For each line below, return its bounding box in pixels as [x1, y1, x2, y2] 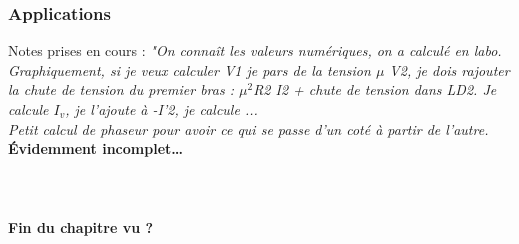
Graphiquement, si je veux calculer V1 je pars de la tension [8, 59, 371, 80]
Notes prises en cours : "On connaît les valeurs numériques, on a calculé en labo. [8, 40, 502, 61]
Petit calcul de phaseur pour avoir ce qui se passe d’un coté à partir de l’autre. [8, 118, 489, 139]
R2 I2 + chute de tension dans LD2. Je [253, 79, 497, 100]
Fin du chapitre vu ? [8, 216, 154, 237]
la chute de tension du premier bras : [8, 79, 234, 100]
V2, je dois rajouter [389, 59, 510, 80]
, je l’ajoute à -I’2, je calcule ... [65, 99, 258, 119]
